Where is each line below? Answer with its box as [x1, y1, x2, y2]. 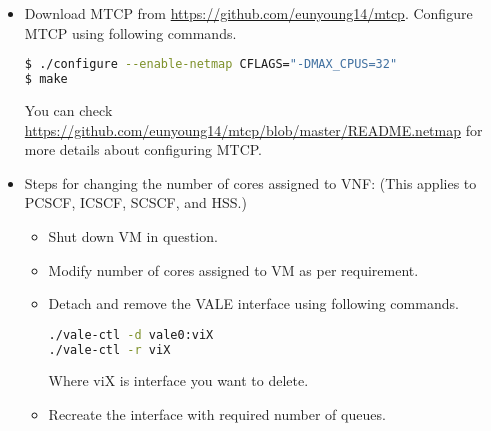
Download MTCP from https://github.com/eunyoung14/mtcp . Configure [24, 3, 473, 23]
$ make [24, 72, 68, 87]
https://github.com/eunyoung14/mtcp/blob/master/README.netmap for [24, 119, 483, 140]
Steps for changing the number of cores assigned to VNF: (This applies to [24, 172, 477, 193]
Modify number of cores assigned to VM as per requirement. [48, 259, 419, 280]
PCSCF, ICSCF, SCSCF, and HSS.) [24, 192, 247, 213]
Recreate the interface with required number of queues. [48, 404, 386, 425]
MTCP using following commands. [24, 22, 237, 43]
